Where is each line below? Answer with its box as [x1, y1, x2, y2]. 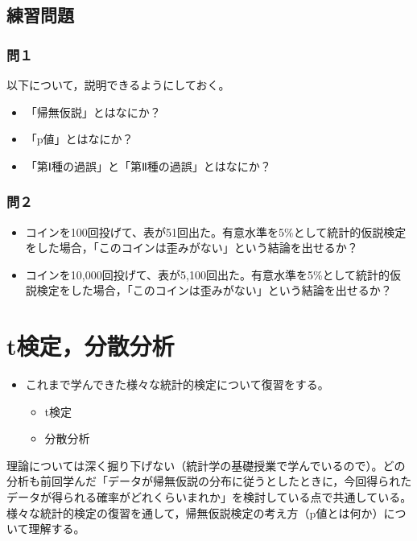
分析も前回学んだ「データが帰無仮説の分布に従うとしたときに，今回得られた [6, 473, 412, 489]
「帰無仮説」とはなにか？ [25, 103, 161, 120]
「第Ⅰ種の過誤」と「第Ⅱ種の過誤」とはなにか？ [25, 157, 271, 174]
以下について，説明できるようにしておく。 [6, 76, 230, 93]
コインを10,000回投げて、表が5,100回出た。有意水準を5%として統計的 [25, 266, 390, 283]
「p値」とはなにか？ [25, 130, 134, 147]
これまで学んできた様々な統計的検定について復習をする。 [25, 376, 329, 393]
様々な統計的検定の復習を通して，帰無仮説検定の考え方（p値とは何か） [6, 504, 384, 521]
